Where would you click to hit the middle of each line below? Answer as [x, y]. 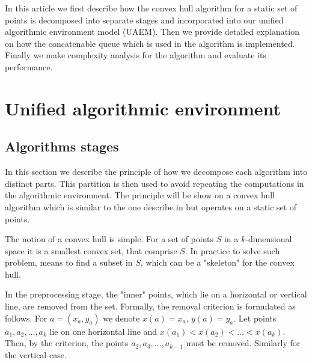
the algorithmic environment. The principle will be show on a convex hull [140, 195]
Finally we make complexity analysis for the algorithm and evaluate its [136, 55]
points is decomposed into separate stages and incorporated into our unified [144, 20]
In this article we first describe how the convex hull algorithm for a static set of [151, 8]
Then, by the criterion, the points [67, 343]
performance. [29, 66]
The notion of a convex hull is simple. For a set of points [109, 239]
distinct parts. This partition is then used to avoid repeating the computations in [154, 183]
